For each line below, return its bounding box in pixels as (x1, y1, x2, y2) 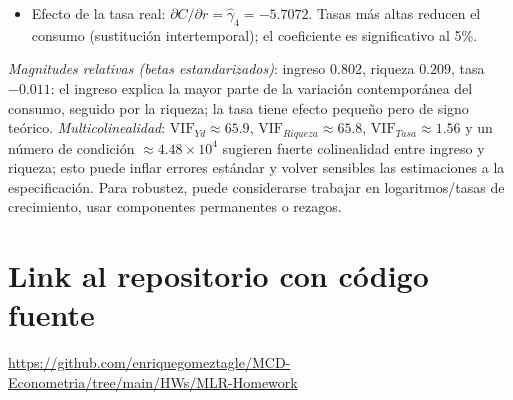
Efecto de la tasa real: (31, 3, 166, 23)
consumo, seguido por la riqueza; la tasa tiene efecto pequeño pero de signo (8, 97, 469, 118)
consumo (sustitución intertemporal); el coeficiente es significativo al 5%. (31, 24, 478, 45)
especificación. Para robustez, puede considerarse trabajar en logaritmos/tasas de (8, 176, 505, 197)
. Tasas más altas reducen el (308, 3, 481, 23)
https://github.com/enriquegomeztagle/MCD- (8, 352, 291, 373)
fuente (8, 294, 95, 335)
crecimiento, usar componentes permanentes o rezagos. (8, 196, 342, 217)
